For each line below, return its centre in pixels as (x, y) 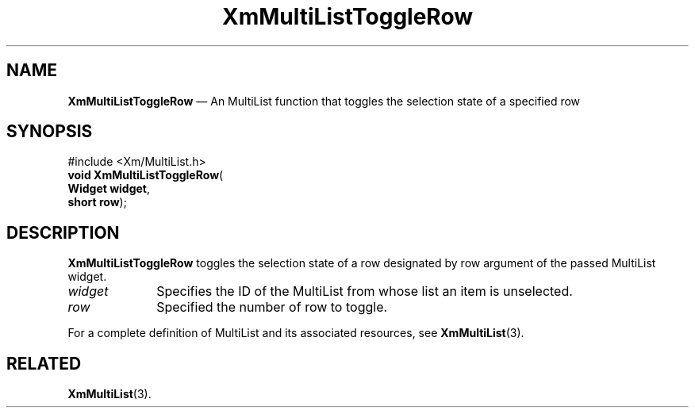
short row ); (97, 202)
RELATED (44, 363)
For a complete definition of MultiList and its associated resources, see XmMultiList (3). (296, 333)
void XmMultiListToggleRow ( (146, 175)
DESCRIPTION (63, 232)
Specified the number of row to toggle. (272, 307)
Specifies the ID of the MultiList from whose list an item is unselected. (365, 291)
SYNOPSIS (50, 132)
